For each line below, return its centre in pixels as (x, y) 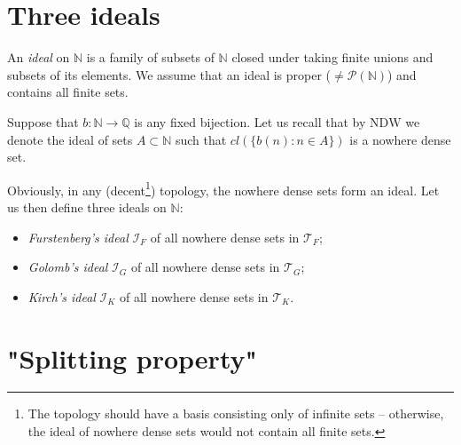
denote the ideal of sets (70, 139)
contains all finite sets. (68, 92)
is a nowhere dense (400, 139)
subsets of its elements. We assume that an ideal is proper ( (169, 74)
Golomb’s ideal (68, 267)
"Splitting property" (132, 358)
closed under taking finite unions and (332, 57)
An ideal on (39, 57)
